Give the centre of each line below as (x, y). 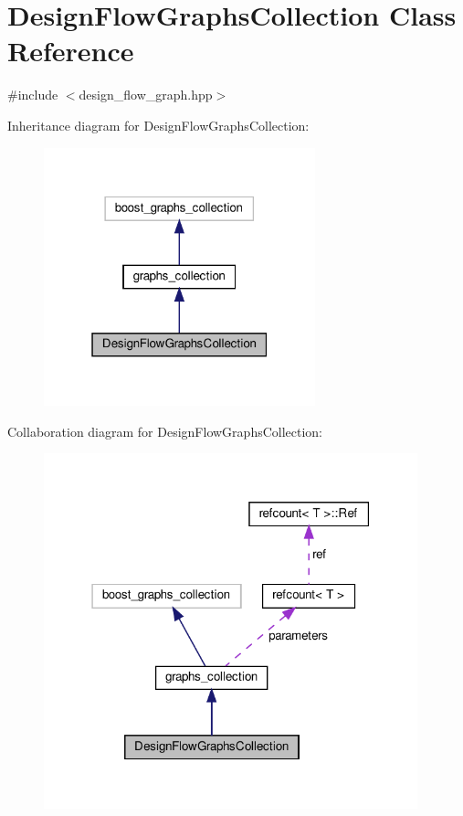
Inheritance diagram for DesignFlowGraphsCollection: (158, 125)
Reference (71, 51)
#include (33, 95)
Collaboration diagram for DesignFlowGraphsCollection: (165, 431)
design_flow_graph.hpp (146, 95)
